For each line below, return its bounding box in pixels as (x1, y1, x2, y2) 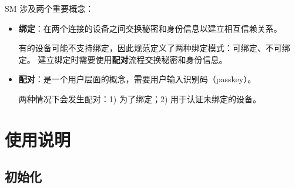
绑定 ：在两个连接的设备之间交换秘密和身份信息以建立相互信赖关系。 (18, 22, 282, 34)
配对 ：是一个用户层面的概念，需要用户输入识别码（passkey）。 (18, 73, 256, 85)
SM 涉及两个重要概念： (5, 2, 94, 14)
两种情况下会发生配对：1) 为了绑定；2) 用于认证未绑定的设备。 (18, 92, 262, 105)
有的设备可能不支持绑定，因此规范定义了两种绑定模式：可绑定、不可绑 (18, 42, 290, 54)
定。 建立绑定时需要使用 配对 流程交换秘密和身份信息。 (18, 53, 227, 65)
